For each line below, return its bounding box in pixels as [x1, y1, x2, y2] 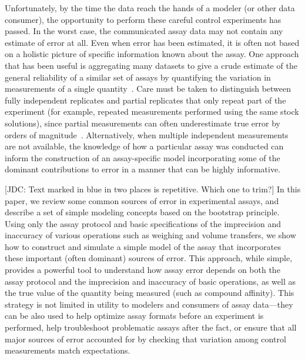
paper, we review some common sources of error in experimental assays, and [5, 194, 279, 206]
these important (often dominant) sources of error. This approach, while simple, [5, 252, 293, 264]
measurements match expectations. [5, 344, 130, 356]
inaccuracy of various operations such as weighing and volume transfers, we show [5, 229, 296, 241]
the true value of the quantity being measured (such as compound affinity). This [5, 286, 294, 299]
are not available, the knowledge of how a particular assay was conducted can [5, 140, 284, 152]
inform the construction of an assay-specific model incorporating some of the [5, 151, 280, 164]
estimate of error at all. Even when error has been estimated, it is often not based [5, 36, 300, 48]
